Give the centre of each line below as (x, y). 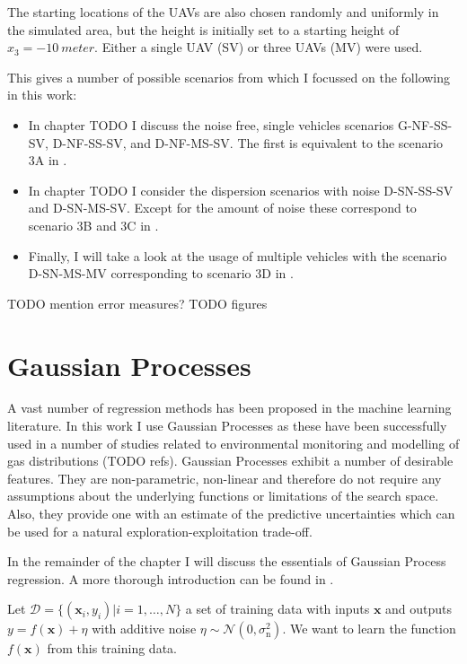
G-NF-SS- (425, 124)
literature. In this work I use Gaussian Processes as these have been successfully (227, 426)
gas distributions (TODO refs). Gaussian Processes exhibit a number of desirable (230, 461)
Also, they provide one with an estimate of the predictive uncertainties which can (231, 513)
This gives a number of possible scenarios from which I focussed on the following (229, 77)
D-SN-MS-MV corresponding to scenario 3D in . (161, 273)
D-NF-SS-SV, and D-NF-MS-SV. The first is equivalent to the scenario (247, 142)
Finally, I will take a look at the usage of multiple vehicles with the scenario (238, 255)
